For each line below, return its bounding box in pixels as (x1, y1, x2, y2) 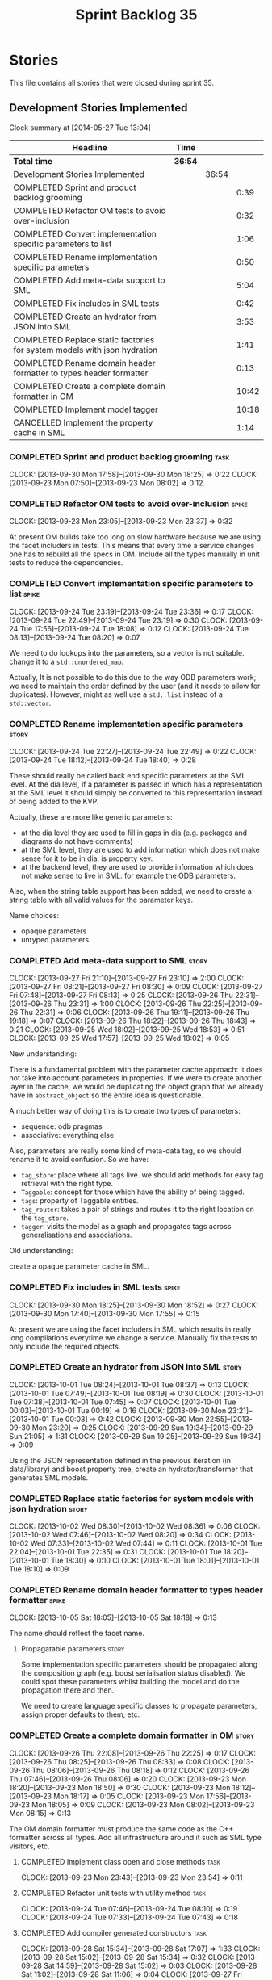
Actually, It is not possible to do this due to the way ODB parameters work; (9, 672, 257, 682)
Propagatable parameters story (20, 1644, 125, 1654)
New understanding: (9, 1049, 77, 1059)
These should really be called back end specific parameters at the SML (9, 770, 246, 780)
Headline (72, 141, 107, 153)
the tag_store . (20, 1213, 69, 1223)
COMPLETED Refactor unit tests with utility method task (20, 1888, 207, 1898)
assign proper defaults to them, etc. (20, 1709, 140, 1719)
